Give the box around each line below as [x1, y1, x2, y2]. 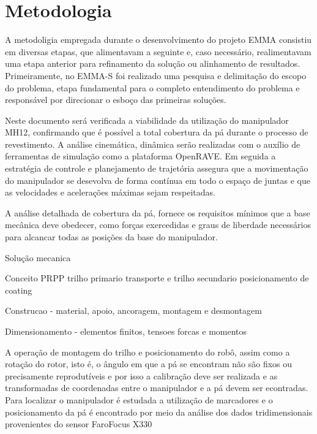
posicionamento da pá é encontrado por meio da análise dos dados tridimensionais [5, 405, 313, 418]
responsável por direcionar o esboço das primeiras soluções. [5, 93, 226, 106]
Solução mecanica [5, 251, 71, 264]
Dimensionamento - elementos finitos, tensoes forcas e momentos [5, 325, 247, 337]
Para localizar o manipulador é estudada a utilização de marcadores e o [5, 393, 273, 406]
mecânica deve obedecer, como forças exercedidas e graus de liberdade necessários [5, 218, 311, 231]
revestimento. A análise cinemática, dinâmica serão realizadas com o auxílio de [5, 137, 300, 150]
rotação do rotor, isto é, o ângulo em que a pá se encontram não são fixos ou [5, 357, 293, 370]
